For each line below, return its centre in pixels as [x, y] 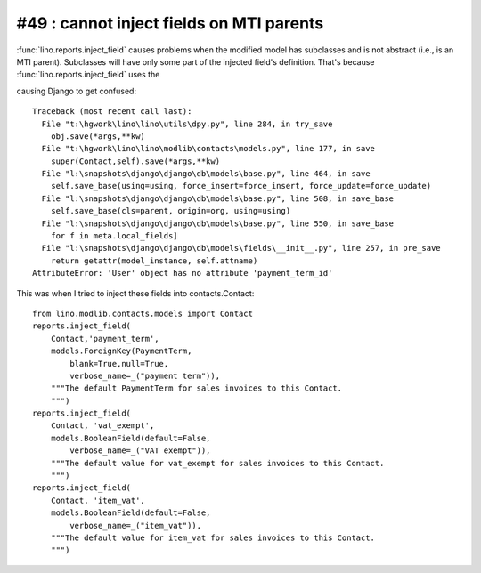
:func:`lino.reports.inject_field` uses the [88, 75]
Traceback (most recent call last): [112, 112]
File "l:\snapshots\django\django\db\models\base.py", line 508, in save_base [218, 198]
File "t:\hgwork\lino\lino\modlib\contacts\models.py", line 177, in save [208, 149]
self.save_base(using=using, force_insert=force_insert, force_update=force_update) [241, 186]
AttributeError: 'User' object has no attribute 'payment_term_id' [183, 273]
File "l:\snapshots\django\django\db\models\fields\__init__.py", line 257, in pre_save [241, 248]
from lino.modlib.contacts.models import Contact [143, 313]
